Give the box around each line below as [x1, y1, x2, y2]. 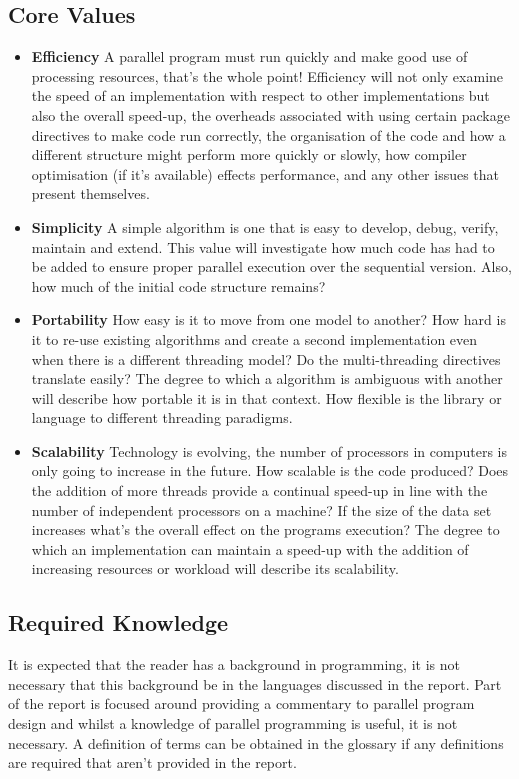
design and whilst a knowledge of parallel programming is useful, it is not [8, 713, 458, 734]
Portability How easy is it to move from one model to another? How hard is [31, 309, 506, 330]
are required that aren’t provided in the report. [8, 752, 297, 773]
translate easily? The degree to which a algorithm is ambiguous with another [31, 368, 503, 389]
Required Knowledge [8, 607, 229, 638]
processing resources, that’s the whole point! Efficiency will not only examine [31, 65, 504, 86]
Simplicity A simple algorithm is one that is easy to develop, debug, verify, [31, 216, 499, 237]
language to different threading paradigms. [31, 407, 293, 428]
